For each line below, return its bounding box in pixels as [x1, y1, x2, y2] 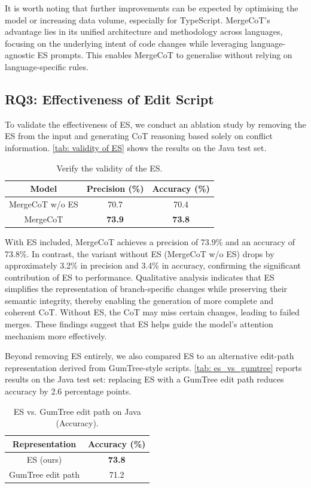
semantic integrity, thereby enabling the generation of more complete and [5, 294, 274, 306]
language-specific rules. [5, 60, 89, 73]
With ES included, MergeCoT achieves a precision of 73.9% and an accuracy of [5, 235, 295, 248]
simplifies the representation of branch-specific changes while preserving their [5, 282, 288, 295]
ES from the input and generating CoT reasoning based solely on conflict [5, 129, 273, 142]
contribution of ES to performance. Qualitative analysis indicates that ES [5, 270, 275, 283]
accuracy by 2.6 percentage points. [5, 385, 132, 397]
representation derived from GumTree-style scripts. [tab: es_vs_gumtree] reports [5, 361, 302, 373]
